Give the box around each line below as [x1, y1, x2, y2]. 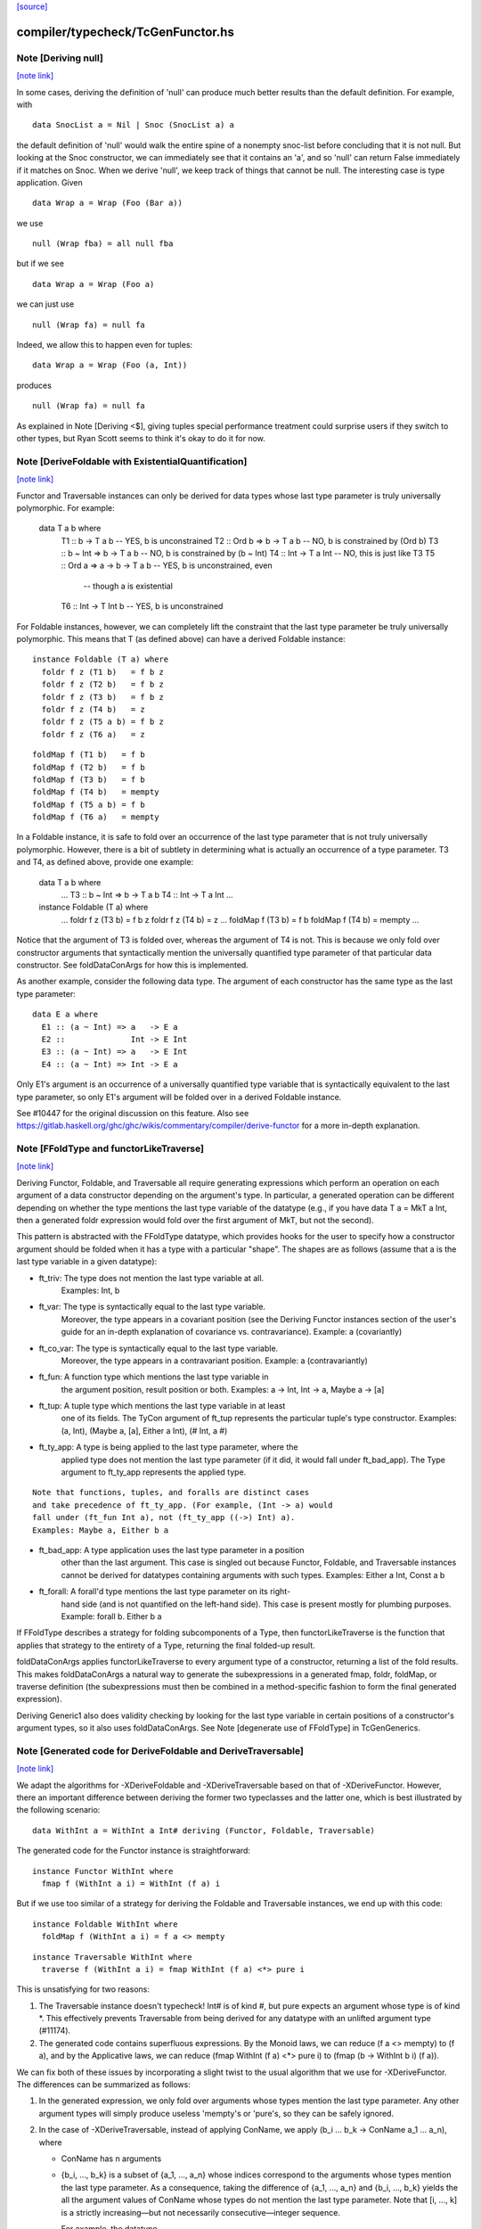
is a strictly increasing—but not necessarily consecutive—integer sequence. [61, 2207, 340, 2217]
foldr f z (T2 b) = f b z [41, 679, 165, 690]
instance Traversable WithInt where [32, 1952, 192, 1962]
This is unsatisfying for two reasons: [16, 1984, 151, 1995]
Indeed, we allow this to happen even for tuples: [16, 340, 193, 350]
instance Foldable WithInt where [32, 1919, 178, 1929]
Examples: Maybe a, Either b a [32, 1525, 169, 1535]
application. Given [16, 177, 84, 187]
